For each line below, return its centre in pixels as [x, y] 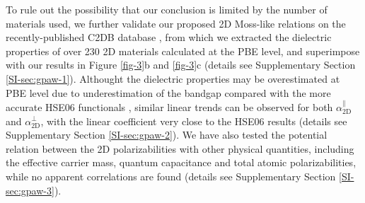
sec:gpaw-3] [30, 190]
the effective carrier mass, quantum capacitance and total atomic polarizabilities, [181, 162]
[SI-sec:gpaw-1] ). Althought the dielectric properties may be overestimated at [173, 78]
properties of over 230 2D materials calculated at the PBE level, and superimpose [183, 51]
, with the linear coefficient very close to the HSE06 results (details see [194, 121]
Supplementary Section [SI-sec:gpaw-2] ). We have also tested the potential [167, 135]
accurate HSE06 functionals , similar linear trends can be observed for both [169, 106]
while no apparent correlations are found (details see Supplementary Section [171, 176]
